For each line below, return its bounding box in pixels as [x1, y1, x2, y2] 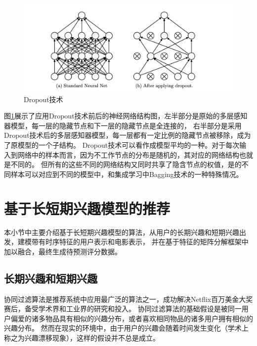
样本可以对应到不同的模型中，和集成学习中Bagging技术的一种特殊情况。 [10, 169, 243, 179]
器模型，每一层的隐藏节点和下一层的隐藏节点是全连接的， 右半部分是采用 [4, 120, 242, 130]
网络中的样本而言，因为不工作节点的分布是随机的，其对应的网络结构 [17, 149, 239, 160]
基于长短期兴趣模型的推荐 [4, 198, 171, 218]
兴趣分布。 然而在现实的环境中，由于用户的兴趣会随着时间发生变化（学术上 [4, 323, 249, 333]
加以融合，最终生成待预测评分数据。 [4, 246, 122, 256]
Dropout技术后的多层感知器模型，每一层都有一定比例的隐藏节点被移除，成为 [4, 130, 251, 140]
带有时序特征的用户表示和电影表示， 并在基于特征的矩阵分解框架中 [31, 236, 249, 247]
